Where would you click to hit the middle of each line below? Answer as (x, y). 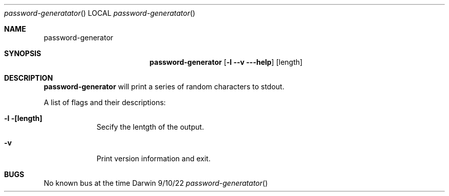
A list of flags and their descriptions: (105, 102)
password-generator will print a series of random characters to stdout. (164, 87)
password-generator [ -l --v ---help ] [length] (226, 62)
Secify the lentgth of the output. (150, 127)
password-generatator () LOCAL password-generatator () (100, 13)
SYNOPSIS (23, 53)
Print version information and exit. (154, 158)
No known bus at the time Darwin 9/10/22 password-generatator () (156, 183)
